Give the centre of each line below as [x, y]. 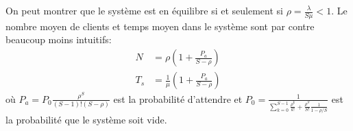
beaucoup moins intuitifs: [59, 39]
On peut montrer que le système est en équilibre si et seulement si [144, 10]
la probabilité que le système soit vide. [86, 119]
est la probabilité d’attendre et [178, 98]
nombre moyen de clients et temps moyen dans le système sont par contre [160, 26]
